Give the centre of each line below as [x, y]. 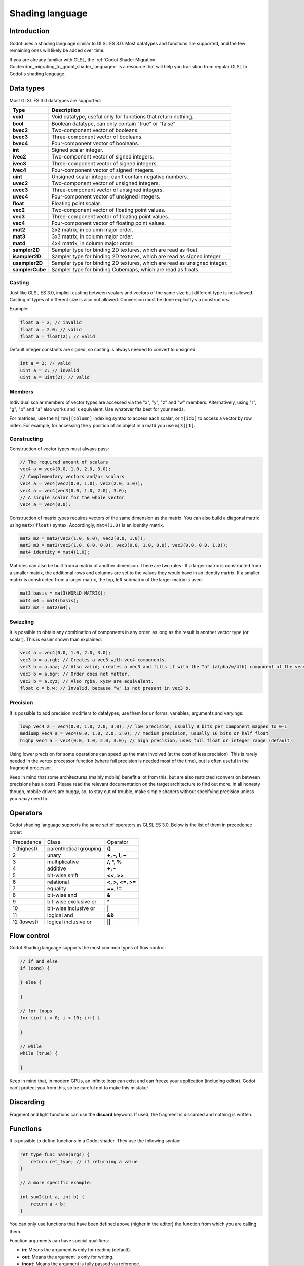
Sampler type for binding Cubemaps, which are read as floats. [125, 269]
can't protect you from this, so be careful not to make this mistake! [79, 1088]
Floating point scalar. [76, 203]
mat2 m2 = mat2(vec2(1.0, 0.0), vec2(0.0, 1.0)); [83, 538]
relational [58, 882]
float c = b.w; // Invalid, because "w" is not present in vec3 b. [106, 688]
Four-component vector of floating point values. [109, 223]
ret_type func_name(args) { [55, 1154]
